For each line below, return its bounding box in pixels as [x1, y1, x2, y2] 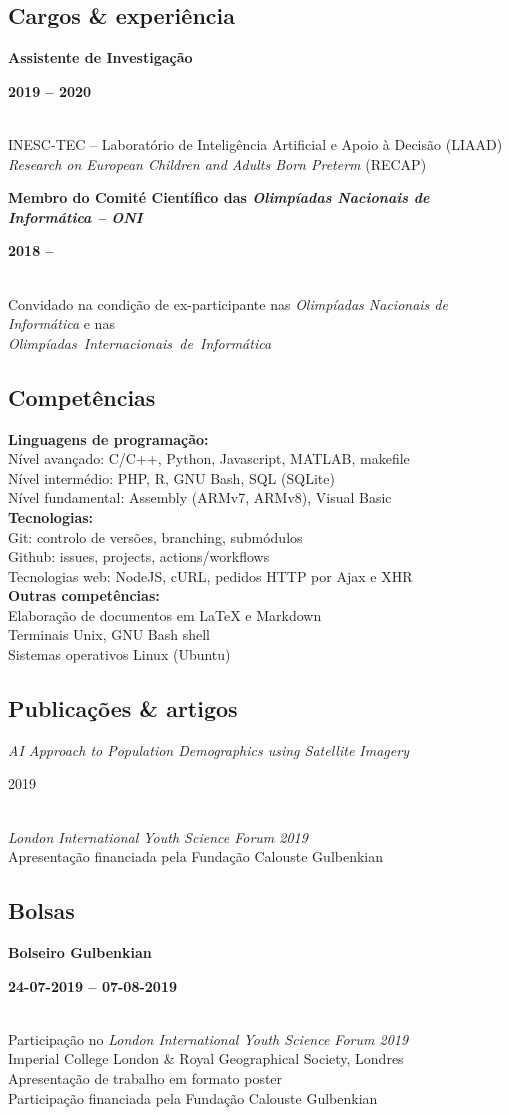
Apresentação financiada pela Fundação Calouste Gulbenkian [8, 846, 384, 867]
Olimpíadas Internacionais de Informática [8, 332, 272, 353]
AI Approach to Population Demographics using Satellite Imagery [8, 739, 409, 760]
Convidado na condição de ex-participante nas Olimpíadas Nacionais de [8, 293, 448, 314]
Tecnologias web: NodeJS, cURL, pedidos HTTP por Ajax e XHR [8, 565, 413, 586]
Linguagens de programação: [8, 428, 209, 449]
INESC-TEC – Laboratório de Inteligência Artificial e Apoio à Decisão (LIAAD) [8, 133, 503, 154]
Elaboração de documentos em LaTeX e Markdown [8, 604, 322, 625]
